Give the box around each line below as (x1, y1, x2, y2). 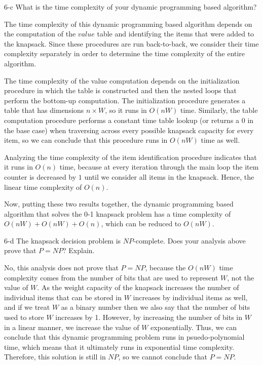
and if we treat (4, 302, 50, 312)
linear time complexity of (4, 181, 82, 192)
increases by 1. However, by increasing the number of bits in (55, 312, 243, 322)
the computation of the (4, 28, 76, 39)
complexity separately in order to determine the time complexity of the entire (4, 48, 245, 59)
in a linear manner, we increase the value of (4, 321, 139, 332)
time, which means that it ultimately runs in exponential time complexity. (4, 341, 235, 352)
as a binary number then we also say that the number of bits (61, 302, 250, 312)
